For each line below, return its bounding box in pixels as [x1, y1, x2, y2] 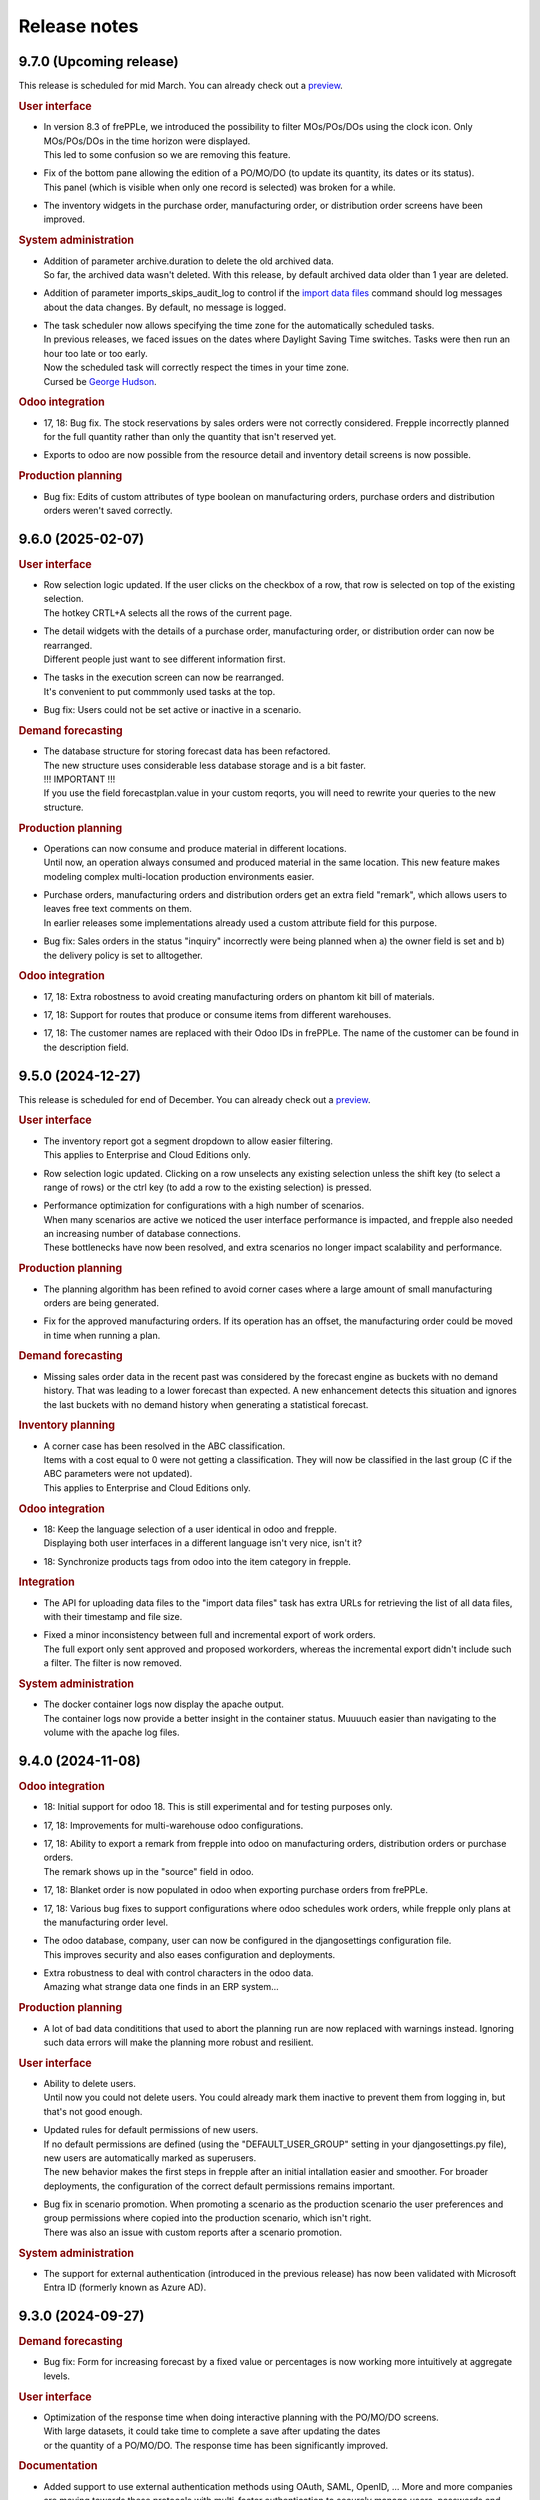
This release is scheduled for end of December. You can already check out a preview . [18, 1093, 371, 1105]
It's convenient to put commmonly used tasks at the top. [43, 685, 276, 697]
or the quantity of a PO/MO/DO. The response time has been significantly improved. [43, 2439, 389, 2451]
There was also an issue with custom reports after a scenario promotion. [43, 2226, 342, 2238]
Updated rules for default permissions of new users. [43, 2124, 259, 2136]
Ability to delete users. [43, 2077, 137, 2089]
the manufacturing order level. [43, 1916, 169, 1928]
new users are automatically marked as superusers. [43, 2151, 257, 2164]
